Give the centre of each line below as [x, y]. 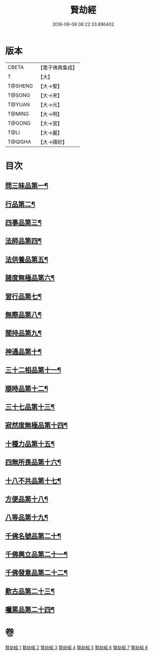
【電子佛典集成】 [58, 68]
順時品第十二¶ [27, 389]
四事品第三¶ [24, 223]
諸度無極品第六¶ [30, 278]
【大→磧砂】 [53, 142]
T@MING [18, 114]
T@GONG [19, 123]
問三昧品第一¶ [27, 186]
